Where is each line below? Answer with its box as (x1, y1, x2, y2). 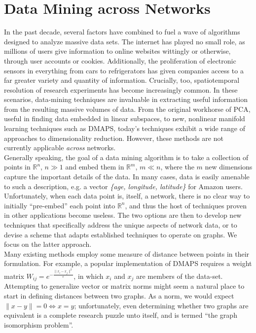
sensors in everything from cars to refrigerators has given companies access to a (4, 65, 244, 75)
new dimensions (205, 162, 253, 172)
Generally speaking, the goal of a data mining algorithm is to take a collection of (4, 152, 249, 162)
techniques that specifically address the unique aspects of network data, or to (4, 220, 237, 230)
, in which (73, 270, 104, 281)
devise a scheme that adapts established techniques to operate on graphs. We (4, 229, 237, 239)
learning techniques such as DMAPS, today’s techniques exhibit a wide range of (4, 123, 245, 133)
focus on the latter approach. (4, 239, 92, 249)
